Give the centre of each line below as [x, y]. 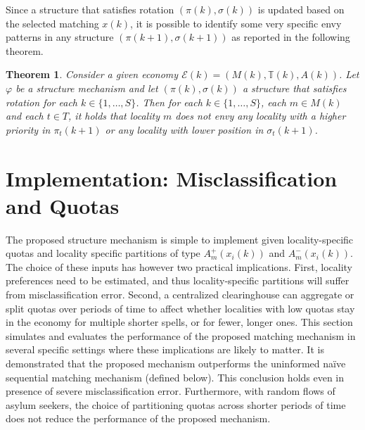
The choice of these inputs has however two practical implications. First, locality [179, 266]
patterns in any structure [60, 37]
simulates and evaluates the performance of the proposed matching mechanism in [181, 335]
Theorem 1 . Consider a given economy [92, 74]
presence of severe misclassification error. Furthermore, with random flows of [171, 391]
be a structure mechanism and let [87, 88]
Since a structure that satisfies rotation [90, 9]
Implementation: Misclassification [172, 178]
